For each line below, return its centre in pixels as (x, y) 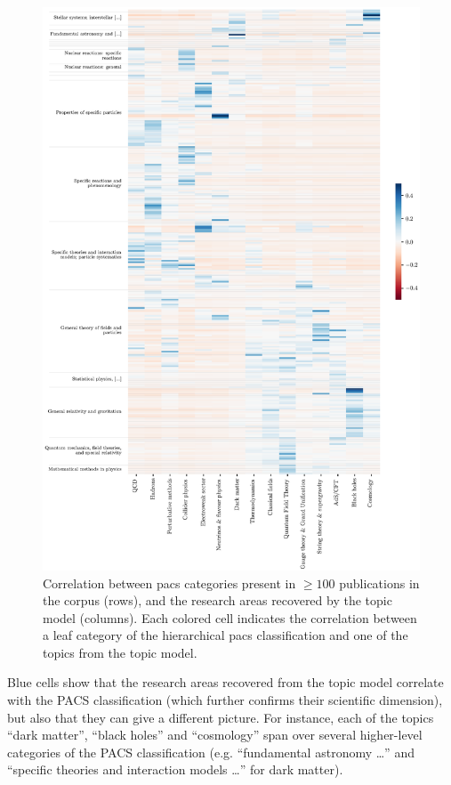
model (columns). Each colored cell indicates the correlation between (230, 617)
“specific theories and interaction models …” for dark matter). (175, 769)
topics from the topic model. (120, 652)
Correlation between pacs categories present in (169, 583)
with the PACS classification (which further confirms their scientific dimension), (225, 700)
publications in (379, 583)
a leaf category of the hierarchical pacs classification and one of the (225, 635)
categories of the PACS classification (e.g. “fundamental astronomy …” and (211, 752)
